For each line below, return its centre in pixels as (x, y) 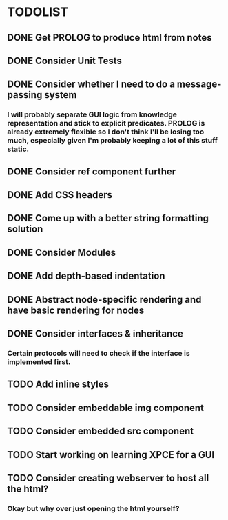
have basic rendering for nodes (76, 310)
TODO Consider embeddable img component (106, 408)
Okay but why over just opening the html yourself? (93, 508)
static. (18, 149)
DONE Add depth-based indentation (86, 276)
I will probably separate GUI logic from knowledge (92, 114)
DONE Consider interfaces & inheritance (95, 334)
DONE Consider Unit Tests (65, 60)
